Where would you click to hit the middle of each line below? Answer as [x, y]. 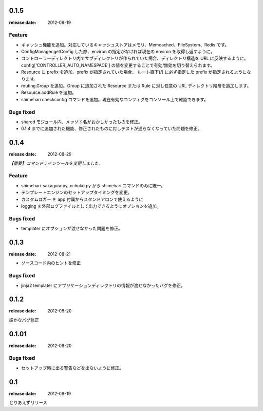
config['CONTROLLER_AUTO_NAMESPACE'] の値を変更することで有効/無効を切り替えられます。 [118, 65]
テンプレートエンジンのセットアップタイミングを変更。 [77, 193]
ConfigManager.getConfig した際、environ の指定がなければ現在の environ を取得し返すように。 [118, 52]
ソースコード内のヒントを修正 [51, 263]
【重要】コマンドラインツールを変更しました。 [56, 163]
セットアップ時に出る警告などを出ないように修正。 [72, 368]
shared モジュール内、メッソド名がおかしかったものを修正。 [82, 122]
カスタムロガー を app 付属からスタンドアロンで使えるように [82, 199]
